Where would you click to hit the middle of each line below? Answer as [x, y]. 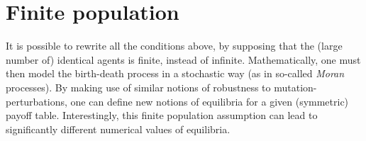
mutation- [295, 87]
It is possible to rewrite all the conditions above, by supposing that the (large [174, 46]
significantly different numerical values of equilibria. [118, 129]
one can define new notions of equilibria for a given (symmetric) [210, 101]
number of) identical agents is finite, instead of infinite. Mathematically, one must [183, 59]
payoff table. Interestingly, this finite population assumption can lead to [162, 115]
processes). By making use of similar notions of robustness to [138, 87]
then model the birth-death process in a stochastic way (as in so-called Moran [175, 73]
